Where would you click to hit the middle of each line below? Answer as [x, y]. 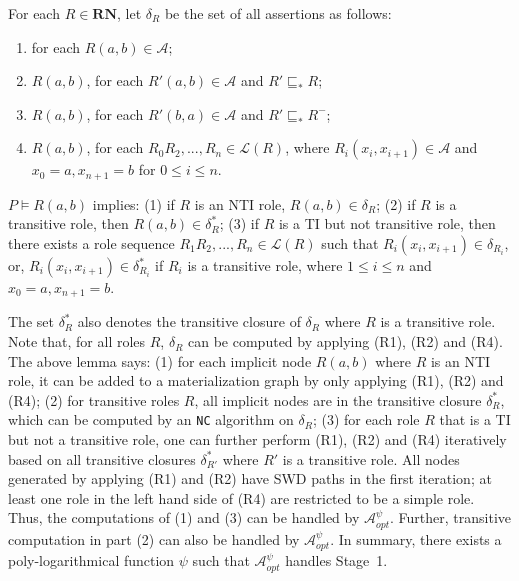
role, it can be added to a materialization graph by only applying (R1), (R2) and [256, 380]
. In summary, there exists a [416, 538]
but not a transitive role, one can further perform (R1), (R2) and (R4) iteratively [257, 439]
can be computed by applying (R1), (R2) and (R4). [345, 341]
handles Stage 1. [336, 560]
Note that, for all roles [77, 341]
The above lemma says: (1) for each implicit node [160, 360]
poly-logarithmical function [91, 560]
